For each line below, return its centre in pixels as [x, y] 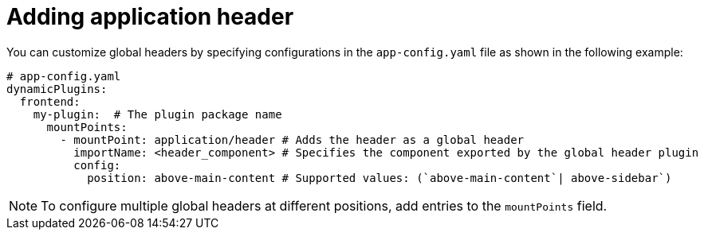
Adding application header [150, 17]
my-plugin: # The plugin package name [157, 114]
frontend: [50, 101]
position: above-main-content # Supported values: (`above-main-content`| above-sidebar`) [380, 178]
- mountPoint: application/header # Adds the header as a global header [292, 139]
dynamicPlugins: [57, 89]
